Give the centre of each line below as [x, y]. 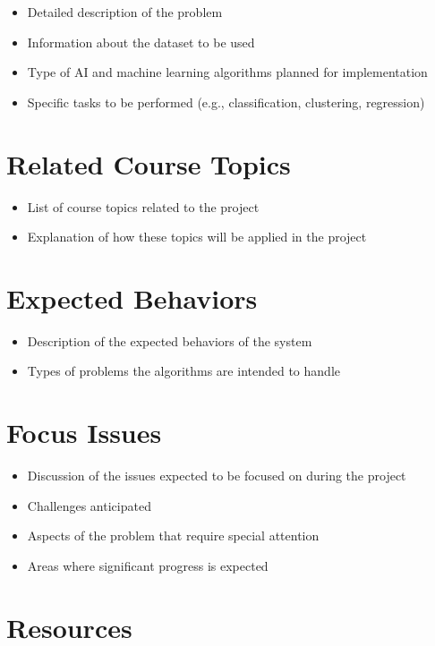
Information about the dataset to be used [141, 42]
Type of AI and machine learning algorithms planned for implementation [227, 72]
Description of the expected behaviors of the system [170, 340]
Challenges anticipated [89, 505]
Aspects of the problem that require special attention [173, 535]
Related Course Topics [149, 163]
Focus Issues [84, 433]
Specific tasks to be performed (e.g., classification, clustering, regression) [226, 102]
